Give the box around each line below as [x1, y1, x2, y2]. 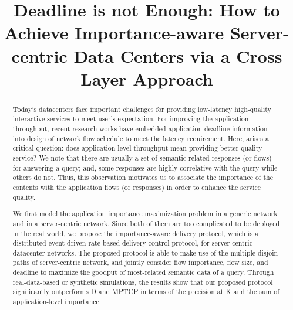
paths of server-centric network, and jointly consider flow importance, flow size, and [12, 257, 268, 267]
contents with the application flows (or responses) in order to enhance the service [12, 182, 261, 192]
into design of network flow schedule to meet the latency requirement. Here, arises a [12, 133, 269, 143]
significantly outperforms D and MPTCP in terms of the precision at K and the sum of [12, 287, 279, 297]
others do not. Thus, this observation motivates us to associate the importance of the [12, 172, 273, 182]
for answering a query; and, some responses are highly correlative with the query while [12, 162, 278, 172]
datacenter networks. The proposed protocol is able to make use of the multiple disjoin [12, 247, 278, 257]
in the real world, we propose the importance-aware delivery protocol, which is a [12, 228, 258, 238]
